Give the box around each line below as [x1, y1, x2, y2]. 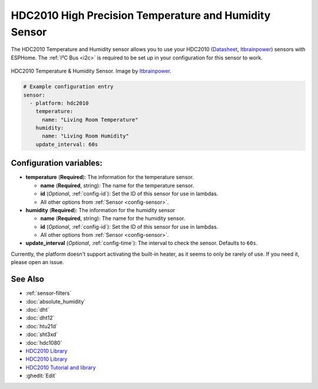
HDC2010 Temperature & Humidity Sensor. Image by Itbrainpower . [11, 68, 172, 75]
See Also [11, 274, 44, 284]
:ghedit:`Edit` [25, 372, 57, 380]
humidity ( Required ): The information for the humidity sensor [25, 206, 175, 213]
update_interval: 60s [35, 141, 98, 147]
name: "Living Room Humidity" [42, 133, 130, 140]
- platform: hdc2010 [29, 100, 89, 106]
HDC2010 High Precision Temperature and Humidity [11, 9, 271, 22]
